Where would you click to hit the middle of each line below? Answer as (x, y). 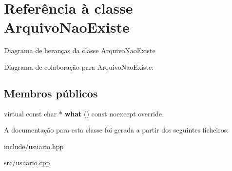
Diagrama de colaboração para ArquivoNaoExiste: (79, 66)
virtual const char (30, 113)
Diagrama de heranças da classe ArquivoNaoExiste (80, 50)
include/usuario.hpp (34, 146)
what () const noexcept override (113, 113)
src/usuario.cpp (27, 162)
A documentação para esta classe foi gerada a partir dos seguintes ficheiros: (116, 130)
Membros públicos (51, 93)
